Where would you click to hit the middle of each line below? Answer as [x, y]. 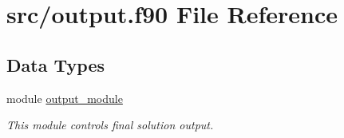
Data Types [55, 64]
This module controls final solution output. [110, 125]
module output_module [65, 98]
